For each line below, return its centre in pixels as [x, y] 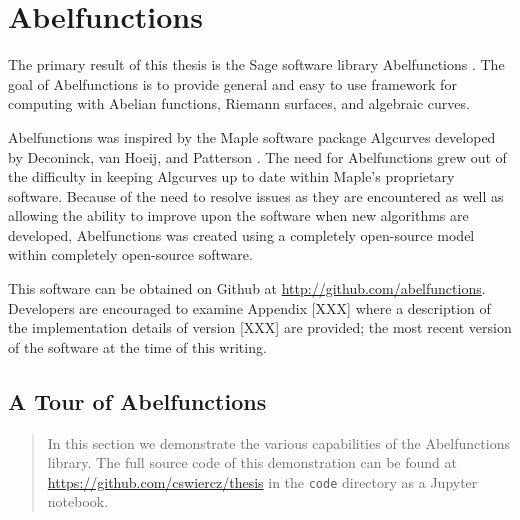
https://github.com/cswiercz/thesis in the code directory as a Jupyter [262, 481]
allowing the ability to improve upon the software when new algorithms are [238, 215]
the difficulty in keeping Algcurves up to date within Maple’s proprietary [231, 176]
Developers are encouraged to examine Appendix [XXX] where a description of [249, 307]
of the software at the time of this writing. [137, 346]
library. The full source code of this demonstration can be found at [252, 462]
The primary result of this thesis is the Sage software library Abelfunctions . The [256, 64]
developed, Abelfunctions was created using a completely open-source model [241, 234]
